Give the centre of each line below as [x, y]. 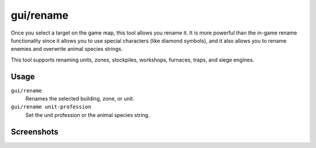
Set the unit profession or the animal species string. [87, 115]
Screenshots [35, 132]
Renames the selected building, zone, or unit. [80, 99]
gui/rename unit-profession [51, 107]
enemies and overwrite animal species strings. [67, 49]
